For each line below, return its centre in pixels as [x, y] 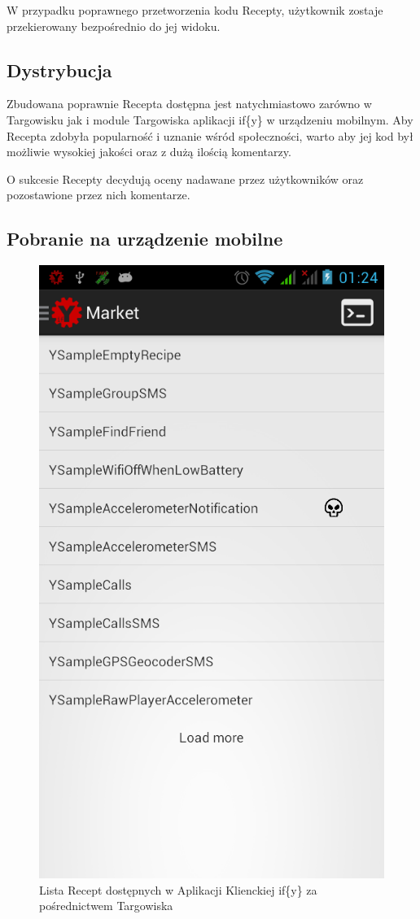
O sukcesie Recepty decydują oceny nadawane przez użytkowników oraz [185, 179]
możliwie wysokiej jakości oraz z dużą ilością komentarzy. [149, 152]
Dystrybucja [59, 70]
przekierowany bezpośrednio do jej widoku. [114, 26]
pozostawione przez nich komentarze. [98, 195]
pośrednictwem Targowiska [106, 906]
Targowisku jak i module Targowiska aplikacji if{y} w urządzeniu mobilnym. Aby [210, 119]
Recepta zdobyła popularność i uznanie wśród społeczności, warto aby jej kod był [210, 135]
